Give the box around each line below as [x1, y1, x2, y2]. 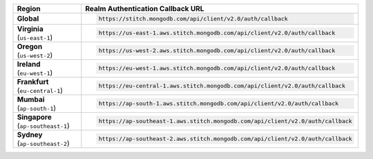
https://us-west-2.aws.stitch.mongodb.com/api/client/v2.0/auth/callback [98, 47, 336, 54]
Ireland [17, 59, 41, 69]
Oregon [17, 41, 43, 51]
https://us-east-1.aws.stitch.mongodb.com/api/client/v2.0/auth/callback [98, 30, 336, 37]
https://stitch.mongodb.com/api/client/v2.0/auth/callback [98, 14, 288, 22]
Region [17, 4, 41, 13]
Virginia [17, 24, 44, 34]
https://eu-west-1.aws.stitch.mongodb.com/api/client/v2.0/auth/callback [98, 65, 336, 72]
